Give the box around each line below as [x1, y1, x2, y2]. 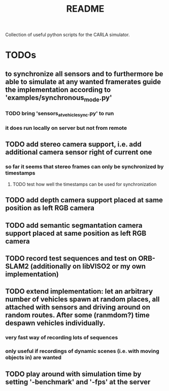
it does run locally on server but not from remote [5, 125, 127, 132]
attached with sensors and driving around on [5, 303, 151, 312]
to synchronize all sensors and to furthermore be [5, 69, 163, 78]
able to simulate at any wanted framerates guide [5, 77, 161, 86]
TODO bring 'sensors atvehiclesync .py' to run [5, 110, 114, 118]
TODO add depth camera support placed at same [5, 196, 163, 204]
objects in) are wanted [5, 354, 62, 361]
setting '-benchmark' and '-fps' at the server [5, 377, 151, 386]
